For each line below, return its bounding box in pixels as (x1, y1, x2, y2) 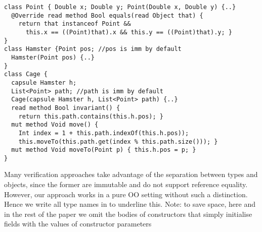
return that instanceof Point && (18, 20, 131, 28)
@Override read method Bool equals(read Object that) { (11, 12, 203, 19)
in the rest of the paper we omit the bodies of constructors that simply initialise (4, 208, 252, 219)
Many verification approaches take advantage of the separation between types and (4, 169, 258, 180)
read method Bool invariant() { (11, 104, 120, 111)
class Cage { (4, 71, 48, 78)
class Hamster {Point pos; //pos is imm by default (4, 45, 182, 53)
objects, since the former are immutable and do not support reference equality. (4, 179, 248, 190)
